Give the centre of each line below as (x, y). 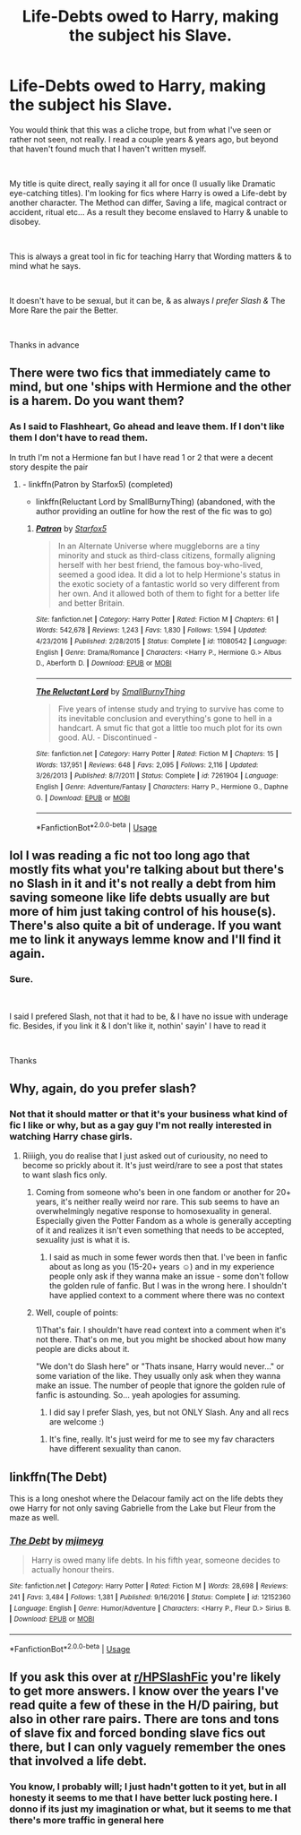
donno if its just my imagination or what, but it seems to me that (150, 1809)
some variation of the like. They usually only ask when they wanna (158, 1376)
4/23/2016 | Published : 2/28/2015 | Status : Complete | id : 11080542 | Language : (161, 641)
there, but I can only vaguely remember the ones (148, 1747)
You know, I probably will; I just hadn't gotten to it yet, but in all (148, 1787)
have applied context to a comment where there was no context (167, 1296)
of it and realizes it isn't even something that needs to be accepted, (160, 1230)
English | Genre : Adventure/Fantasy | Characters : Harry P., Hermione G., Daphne (162, 787)
